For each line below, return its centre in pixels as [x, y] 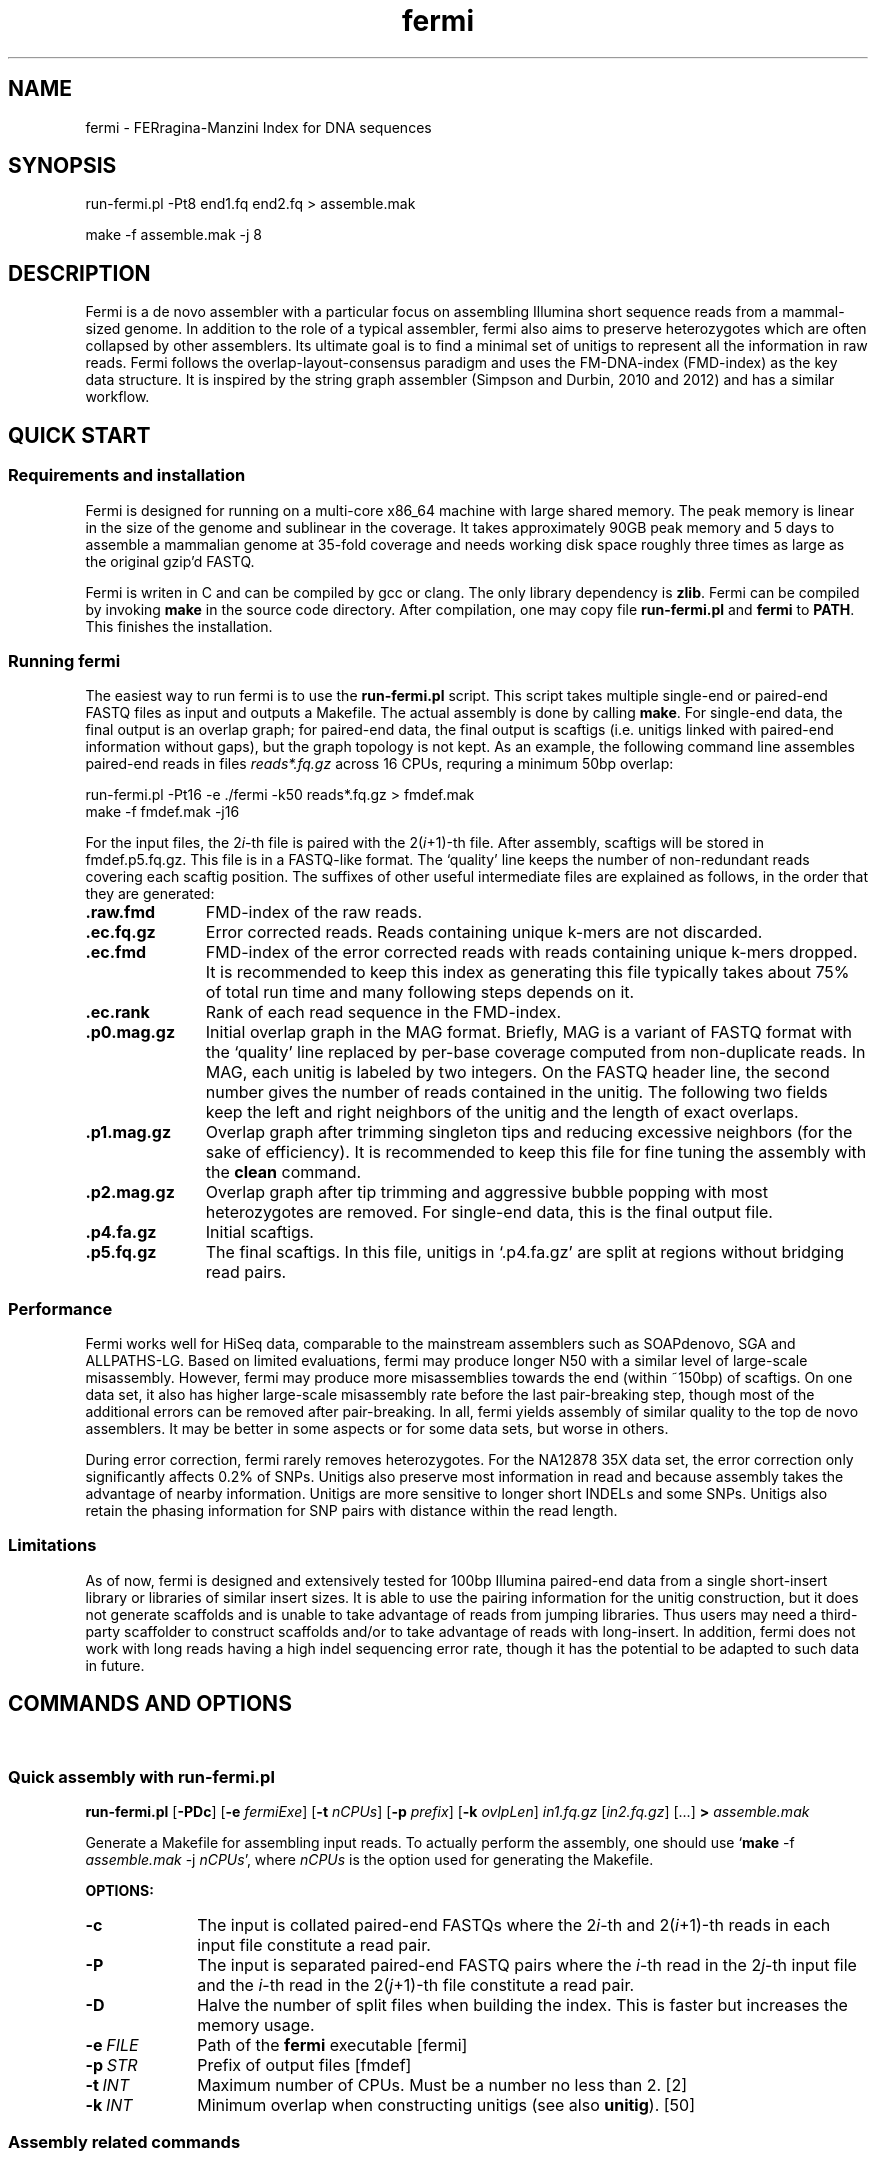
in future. [115, 1665]
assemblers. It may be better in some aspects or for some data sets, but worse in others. [377, 1428]
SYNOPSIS [62, 166]
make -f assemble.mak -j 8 [173, 235]
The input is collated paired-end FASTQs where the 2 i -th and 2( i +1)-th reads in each [514, 1925]
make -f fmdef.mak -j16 [162, 812]
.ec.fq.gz [120, 932]
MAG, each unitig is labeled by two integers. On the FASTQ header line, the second [517, 1072]
